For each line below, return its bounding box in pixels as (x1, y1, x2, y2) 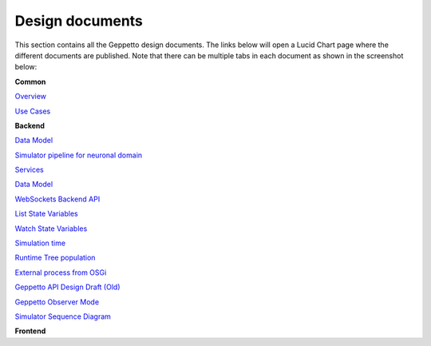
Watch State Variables (14, 224, 88, 233)
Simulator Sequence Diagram (14, 312, 112, 321)
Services (14, 165, 44, 175)
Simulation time (14, 238, 66, 248)
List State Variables (14, 209, 79, 219)
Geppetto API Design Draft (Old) (14, 282, 121, 292)
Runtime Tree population (14, 253, 96, 263)
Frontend (14, 326, 46, 336)
